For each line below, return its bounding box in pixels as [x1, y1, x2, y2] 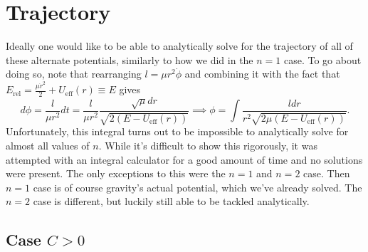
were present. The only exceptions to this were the [6, 166, 226, 181]
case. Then [303, 166, 350, 181]
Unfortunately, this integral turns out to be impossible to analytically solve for [6, 124, 349, 139]
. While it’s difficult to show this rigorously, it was [98, 137, 317, 152]
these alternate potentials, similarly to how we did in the [6, 52, 253, 67]
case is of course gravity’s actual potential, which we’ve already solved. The [33, 179, 362, 194]
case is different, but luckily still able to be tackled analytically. [33, 194, 310, 209]
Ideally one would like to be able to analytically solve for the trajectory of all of [6, 38, 353, 53]
